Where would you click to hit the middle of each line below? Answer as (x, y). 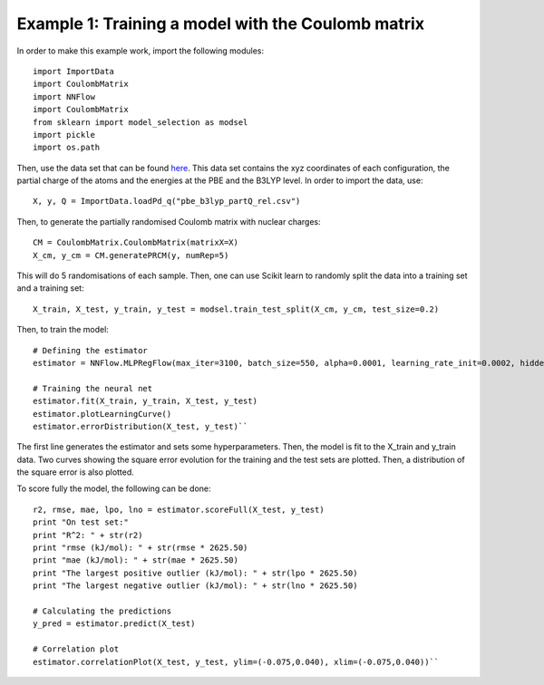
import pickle (64, 135)
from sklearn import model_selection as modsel (141, 122)
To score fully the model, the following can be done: (114, 488)
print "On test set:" (81, 522)
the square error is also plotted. (76, 472)
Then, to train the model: (63, 330)
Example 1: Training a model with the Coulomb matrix (221, 24)
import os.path (67, 148)
